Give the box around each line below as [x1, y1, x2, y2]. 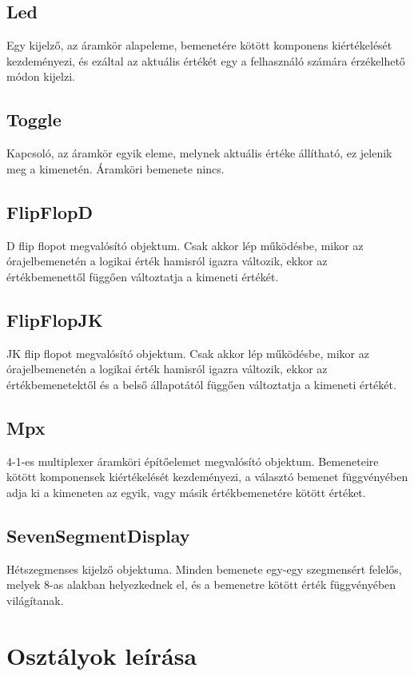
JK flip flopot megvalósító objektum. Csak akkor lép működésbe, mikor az [6, 344, 369, 361]
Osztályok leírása [6, 638, 197, 671]
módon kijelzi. [6, 68, 75, 85]
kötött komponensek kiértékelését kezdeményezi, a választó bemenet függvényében [6, 468, 408, 485]
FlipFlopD [6, 199, 93, 224]
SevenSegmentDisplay [6, 523, 190, 547]
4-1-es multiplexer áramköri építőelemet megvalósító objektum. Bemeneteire [6, 452, 379, 469]
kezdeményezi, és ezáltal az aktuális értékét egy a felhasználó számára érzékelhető [6, 52, 405, 69]
